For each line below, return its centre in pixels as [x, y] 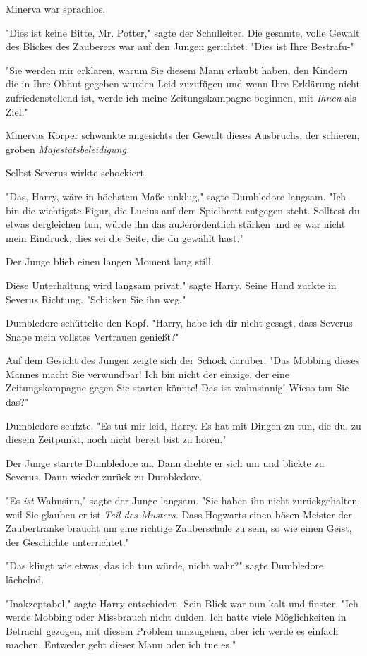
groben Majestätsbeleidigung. [68, 148]
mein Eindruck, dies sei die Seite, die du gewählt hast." [125, 237]
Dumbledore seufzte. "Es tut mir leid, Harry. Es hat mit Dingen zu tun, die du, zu [183, 425]
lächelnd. [25, 579]
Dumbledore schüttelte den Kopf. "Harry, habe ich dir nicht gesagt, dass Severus [179, 323]
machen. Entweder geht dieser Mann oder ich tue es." [121, 644]
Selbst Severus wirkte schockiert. [76, 172]
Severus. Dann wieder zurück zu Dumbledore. [104, 476]
